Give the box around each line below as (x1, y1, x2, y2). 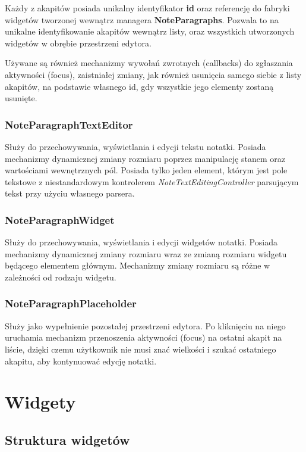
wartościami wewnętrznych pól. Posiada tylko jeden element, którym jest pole (5, 164, 288, 176)
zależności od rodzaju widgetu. (5, 270, 116, 283)
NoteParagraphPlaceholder (5, 296, 137, 311)
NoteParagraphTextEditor (5, 117, 133, 132)
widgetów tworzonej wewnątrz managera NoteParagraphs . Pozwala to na (5, 13, 279, 26)
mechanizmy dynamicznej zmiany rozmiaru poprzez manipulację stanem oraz (5, 152, 285, 164)
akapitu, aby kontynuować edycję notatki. (5, 354, 157, 367)
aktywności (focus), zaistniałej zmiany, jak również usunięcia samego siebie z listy (5, 68, 302, 80)
